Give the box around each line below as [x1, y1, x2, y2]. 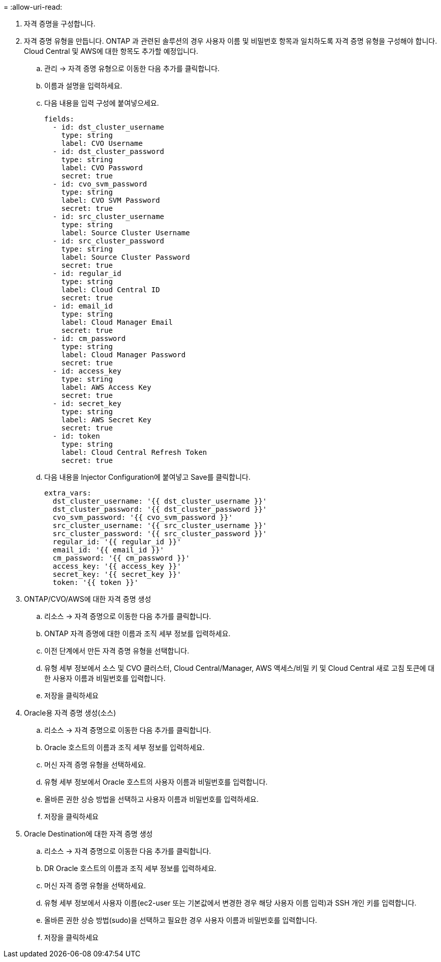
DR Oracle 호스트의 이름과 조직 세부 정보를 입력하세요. [44, 864, 216, 873]
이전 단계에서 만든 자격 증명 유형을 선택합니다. [44, 646, 190, 655]
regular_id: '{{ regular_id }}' [52, 538, 181, 546]
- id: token [52, 432, 100, 440]
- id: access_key [52, 367, 121, 375]
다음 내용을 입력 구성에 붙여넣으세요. [44, 99, 159, 107]
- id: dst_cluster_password [52, 147, 165, 156]
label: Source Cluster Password [61, 253, 190, 261]
